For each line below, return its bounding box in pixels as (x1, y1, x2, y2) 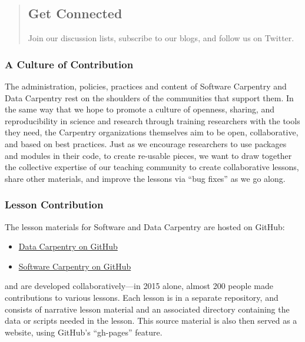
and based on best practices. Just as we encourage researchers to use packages (5, 137, 287, 150)
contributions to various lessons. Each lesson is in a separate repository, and (5, 291, 279, 303)
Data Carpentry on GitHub (18, 240, 118, 253)
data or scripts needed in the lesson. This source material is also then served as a (5, 314, 297, 327)
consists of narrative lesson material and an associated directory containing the (5, 303, 290, 315)
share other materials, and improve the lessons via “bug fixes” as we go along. (5, 172, 286, 184)
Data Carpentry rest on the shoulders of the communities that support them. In (5, 91, 294, 104)
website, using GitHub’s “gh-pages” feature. (5, 326, 163, 338)
